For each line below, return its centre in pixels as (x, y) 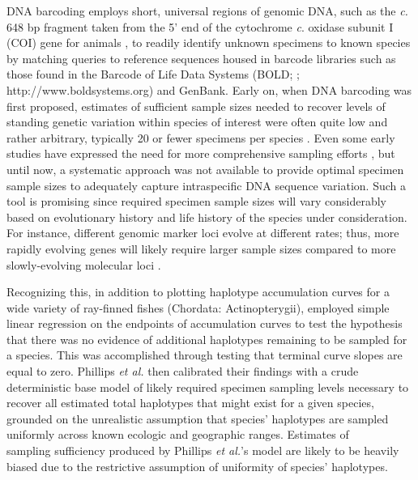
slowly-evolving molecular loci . (84, 264)
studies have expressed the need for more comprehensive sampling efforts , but (201, 153)
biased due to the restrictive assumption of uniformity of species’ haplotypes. (197, 466)
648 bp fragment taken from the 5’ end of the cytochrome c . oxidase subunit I (200, 26)
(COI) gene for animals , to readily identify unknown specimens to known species (209, 42)
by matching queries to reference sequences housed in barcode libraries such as (201, 58)
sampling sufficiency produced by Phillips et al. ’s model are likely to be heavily (203, 450)
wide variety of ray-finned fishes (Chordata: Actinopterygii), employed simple (198, 307)
